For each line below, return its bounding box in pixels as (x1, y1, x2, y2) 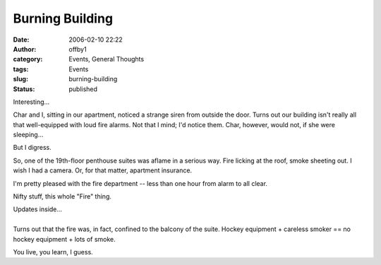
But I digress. (13, 143, 52, 152)
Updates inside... (13, 205, 63, 213)
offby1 (68, 45, 87, 53)
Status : (13, 85, 35, 93)
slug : (13, 75, 28, 83)
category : (13, 55, 43, 64)
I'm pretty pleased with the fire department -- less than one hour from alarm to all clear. (13, 179, 268, 187)
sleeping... (13, 131, 44, 139)
